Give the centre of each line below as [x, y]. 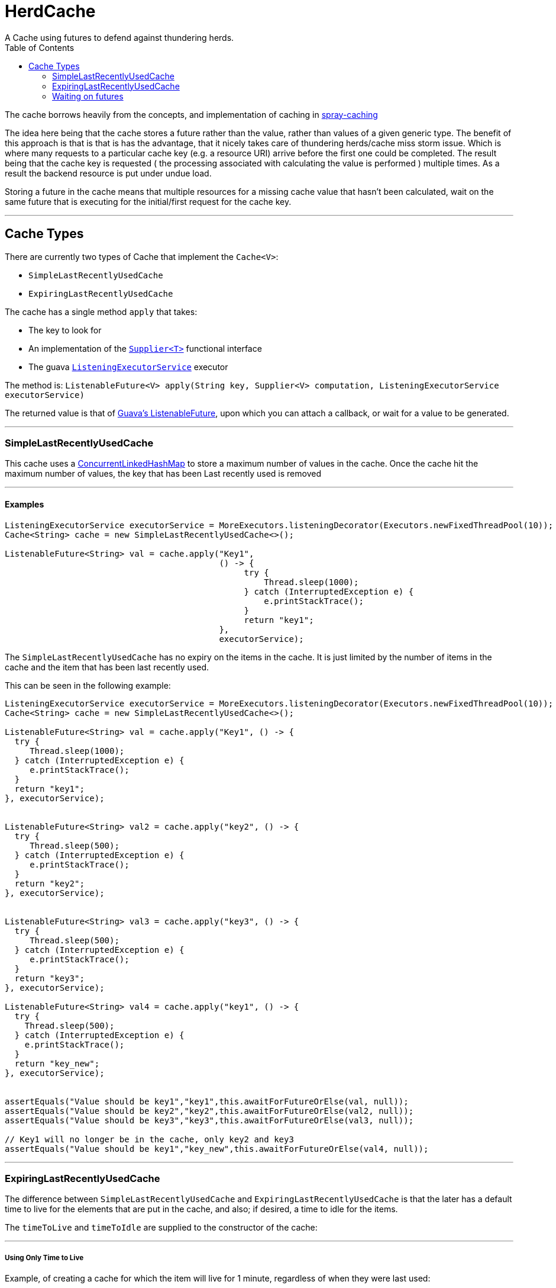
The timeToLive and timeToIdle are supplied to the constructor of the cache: [161, 1228]
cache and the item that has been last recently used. [107, 667]
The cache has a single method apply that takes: [101, 311]
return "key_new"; [57, 1063]
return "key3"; [49, 978]
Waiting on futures [88, 96]
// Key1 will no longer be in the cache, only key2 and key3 [149, 1139]
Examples [25, 504]
